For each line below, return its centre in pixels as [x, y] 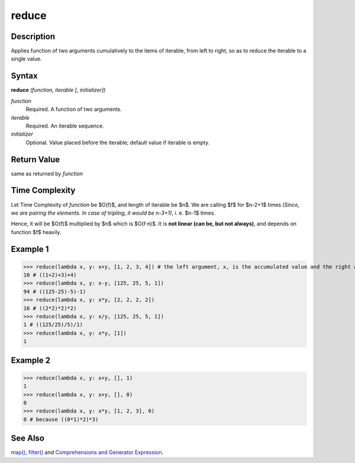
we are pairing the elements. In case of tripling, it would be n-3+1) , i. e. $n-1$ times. [113, 213]
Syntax [24, 76]
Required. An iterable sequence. [65, 126]
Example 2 [30, 360]
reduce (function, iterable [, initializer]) [58, 90]
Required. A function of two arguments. [74, 109]
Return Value [35, 159]
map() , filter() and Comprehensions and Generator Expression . [87, 452]
